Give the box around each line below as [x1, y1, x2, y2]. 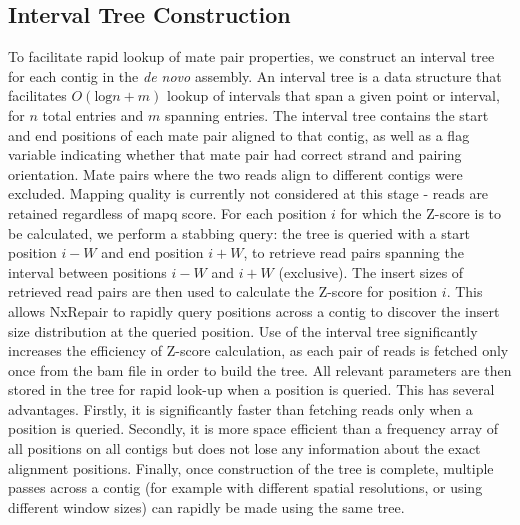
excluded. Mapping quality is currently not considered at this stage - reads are [8, 183, 489, 204]
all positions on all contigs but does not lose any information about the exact [8, 438, 481, 459]
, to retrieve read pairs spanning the [243, 242, 464, 263]
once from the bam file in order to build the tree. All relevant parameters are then [8, 359, 512, 380]
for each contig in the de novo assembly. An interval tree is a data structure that [8, 65, 502, 86]
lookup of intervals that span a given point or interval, [167, 85, 500, 106]
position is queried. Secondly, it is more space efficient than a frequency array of [8, 418, 499, 439]
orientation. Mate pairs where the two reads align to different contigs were [8, 163, 463, 184]
